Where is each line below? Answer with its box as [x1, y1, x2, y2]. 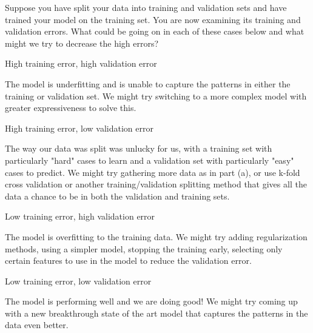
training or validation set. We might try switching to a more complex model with [5, 89, 307, 102]
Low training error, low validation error [5, 274, 152, 287]
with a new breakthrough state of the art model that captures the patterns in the [5, 306, 308, 319]
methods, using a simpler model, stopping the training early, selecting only [5, 242, 283, 255]
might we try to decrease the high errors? [5, 36, 159, 49]
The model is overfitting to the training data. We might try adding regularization [5, 230, 308, 243]
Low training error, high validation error [5, 210, 155, 223]
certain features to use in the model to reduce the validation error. [5, 254, 252, 267]
